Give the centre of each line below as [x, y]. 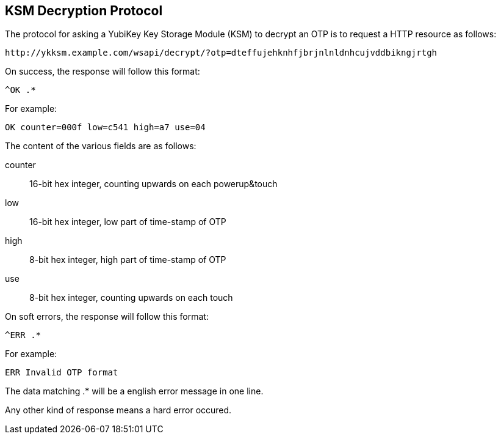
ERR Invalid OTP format [62, 373]
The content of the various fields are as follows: [101, 146]
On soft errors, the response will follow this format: [107, 317]
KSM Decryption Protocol [84, 11]
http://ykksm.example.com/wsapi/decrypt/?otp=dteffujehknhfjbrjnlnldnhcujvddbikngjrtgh [221, 53]
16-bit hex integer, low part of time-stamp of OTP [128, 222]
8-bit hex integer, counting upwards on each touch [131, 298]
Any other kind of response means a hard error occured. [118, 410]
